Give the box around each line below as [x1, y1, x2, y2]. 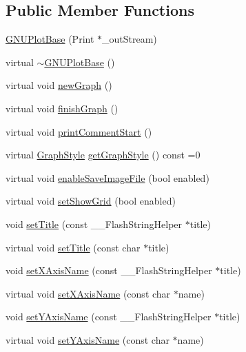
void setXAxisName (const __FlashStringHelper [6, 263, 212, 278]
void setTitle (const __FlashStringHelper [6, 216, 183, 231]
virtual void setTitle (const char [6, 240, 141, 254]
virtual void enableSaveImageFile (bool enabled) [6, 170, 209, 185]
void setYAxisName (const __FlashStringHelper [6, 309, 212, 324]
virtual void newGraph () [6, 78, 112, 92]
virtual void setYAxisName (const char [6, 332, 170, 346]
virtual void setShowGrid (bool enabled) [6, 194, 176, 208]
